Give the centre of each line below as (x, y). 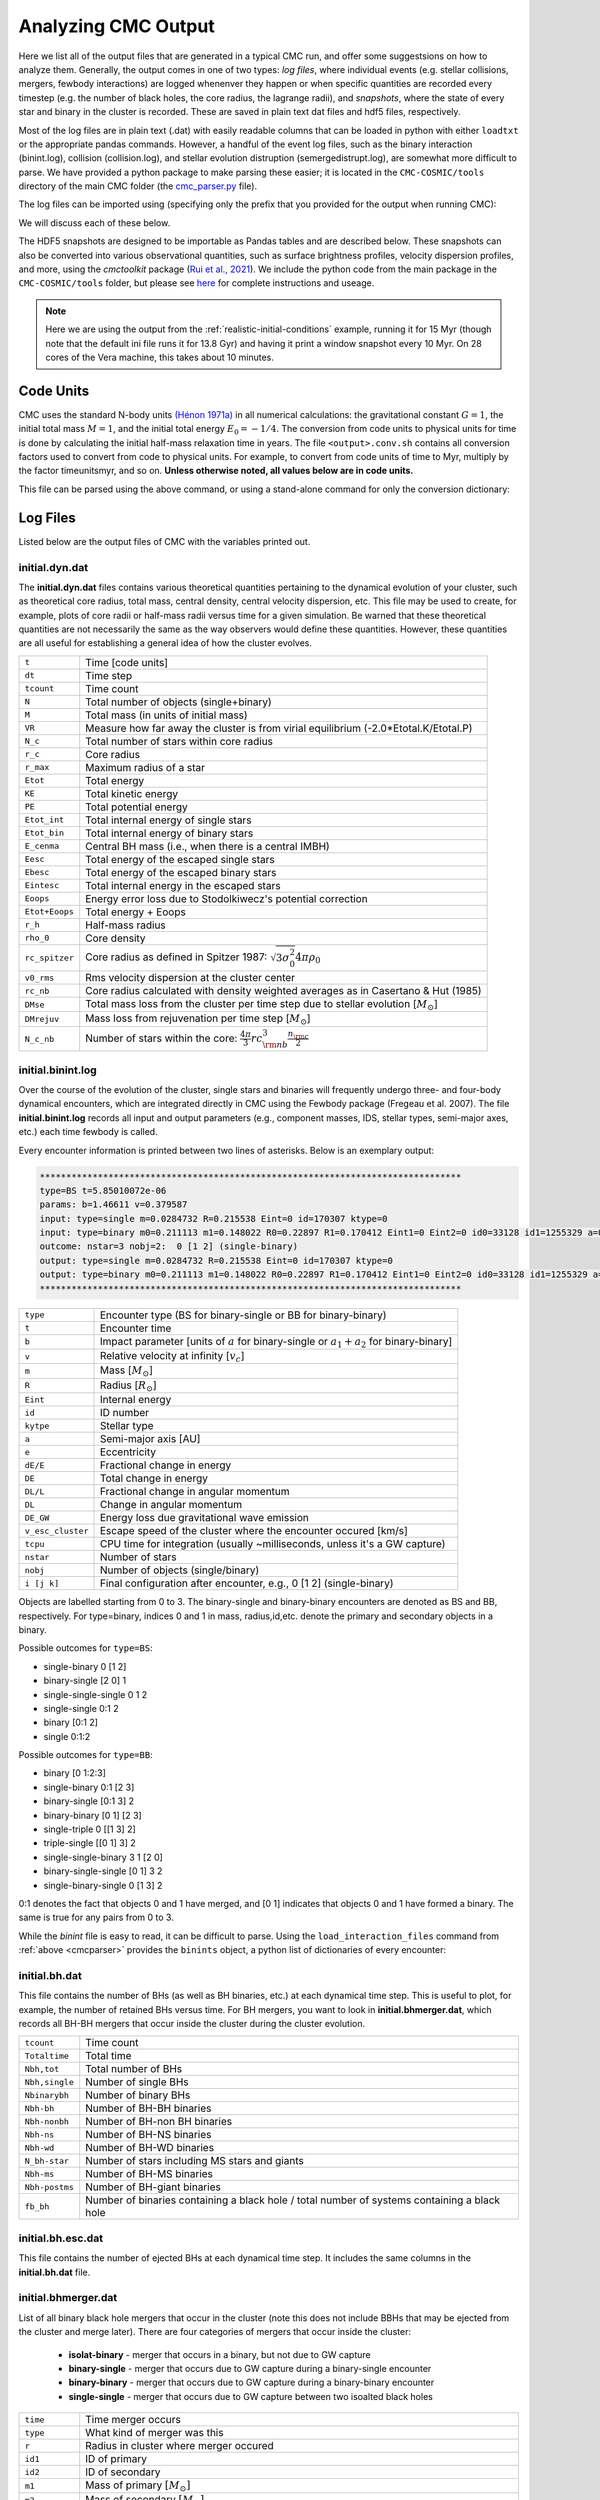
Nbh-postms (49, 2186)
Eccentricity (128, 1452)
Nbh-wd (39, 2147)
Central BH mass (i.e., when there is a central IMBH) (207, 846)
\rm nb (275, 1045)
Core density (115, 938)
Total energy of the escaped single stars (180, 859)
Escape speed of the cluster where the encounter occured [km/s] (254, 1531)
